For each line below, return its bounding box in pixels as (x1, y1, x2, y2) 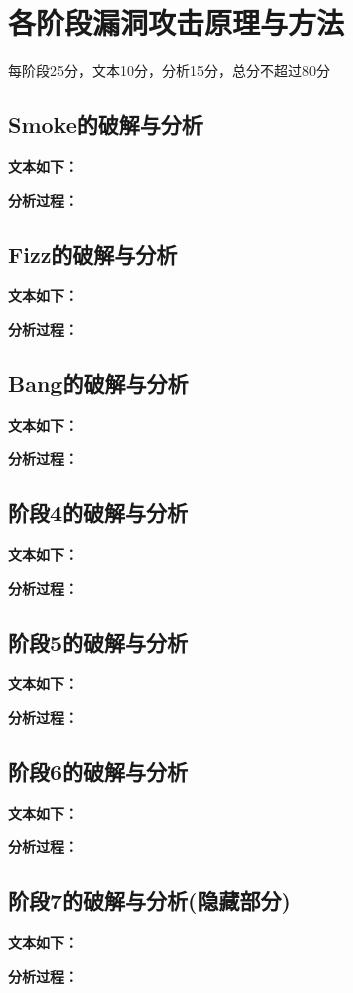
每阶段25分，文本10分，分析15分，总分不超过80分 (8, 60, 330, 81)
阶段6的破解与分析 (8, 756, 189, 787)
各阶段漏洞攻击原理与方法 (8, 2, 345, 43)
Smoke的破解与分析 (8, 109, 203, 140)
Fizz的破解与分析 (8, 238, 178, 269)
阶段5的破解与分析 (8, 626, 189, 657)
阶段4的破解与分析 (8, 497, 189, 528)
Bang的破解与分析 (8, 367, 189, 398)
